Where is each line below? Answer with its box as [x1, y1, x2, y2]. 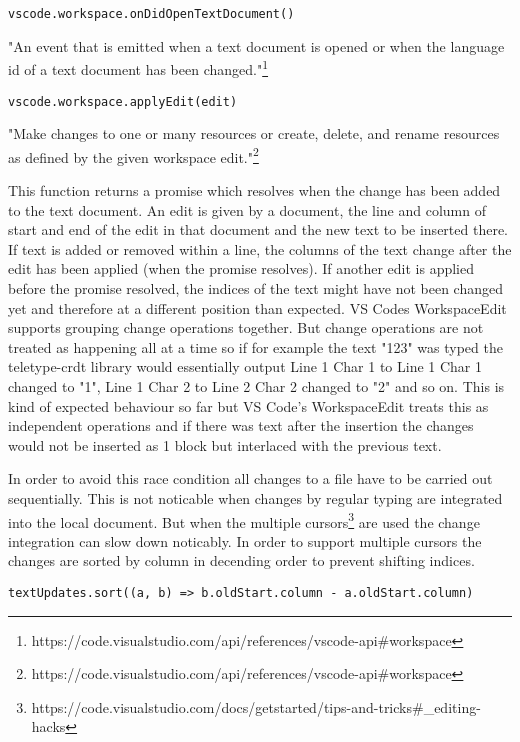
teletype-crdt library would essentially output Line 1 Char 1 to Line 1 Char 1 [8, 356, 483, 377]
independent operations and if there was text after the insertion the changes [8, 415, 474, 436]
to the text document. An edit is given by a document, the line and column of [8, 199, 487, 220]
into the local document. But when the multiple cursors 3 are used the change [8, 508, 480, 532]
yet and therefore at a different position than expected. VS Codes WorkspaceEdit [8, 297, 507, 318]
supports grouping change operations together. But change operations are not [8, 317, 484, 338]
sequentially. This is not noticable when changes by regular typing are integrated [8, 487, 503, 508]
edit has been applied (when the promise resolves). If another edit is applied [8, 258, 475, 279]
